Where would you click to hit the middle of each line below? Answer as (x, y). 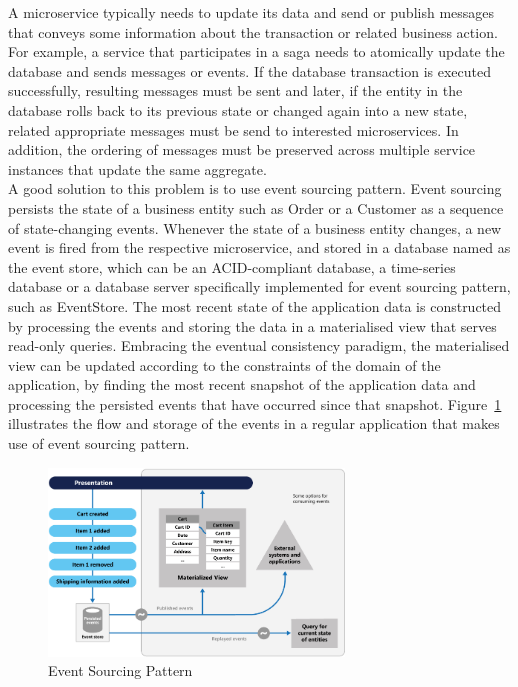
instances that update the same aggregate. (137, 168)
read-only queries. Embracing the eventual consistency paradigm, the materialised (259, 345)
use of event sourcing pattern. (99, 443)
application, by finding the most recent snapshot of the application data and (242, 384)
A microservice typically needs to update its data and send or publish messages (251, 12)
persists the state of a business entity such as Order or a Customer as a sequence (256, 207)
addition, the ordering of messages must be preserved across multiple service (242, 149)
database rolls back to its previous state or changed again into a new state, (238, 109)
